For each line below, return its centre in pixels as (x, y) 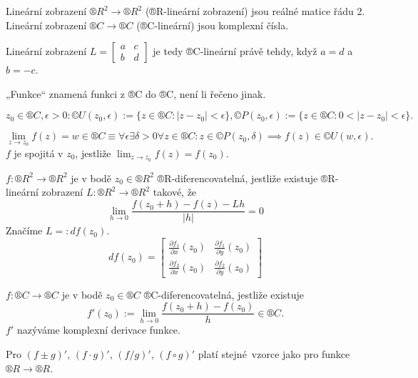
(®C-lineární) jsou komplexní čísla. (213, 25)
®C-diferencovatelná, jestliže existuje (224, 294)
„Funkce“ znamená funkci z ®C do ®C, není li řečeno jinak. (136, 93)
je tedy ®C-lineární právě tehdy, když (235, 51)
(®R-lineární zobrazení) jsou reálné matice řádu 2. (255, 11)
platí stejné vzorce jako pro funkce (274, 354)
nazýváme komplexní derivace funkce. (98, 330)
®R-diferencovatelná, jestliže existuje (238, 178)
